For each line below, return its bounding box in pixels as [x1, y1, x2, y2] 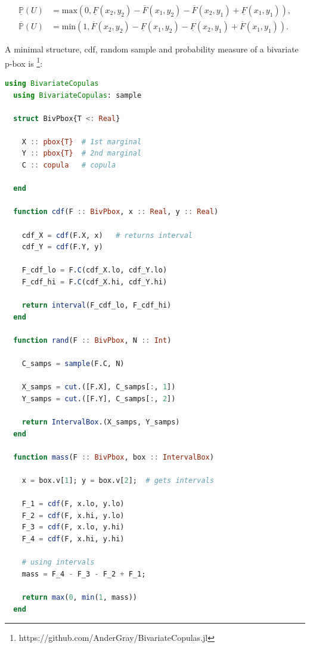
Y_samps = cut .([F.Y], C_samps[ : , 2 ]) [21, 394, 176, 403]
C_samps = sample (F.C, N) [21, 359, 125, 368]
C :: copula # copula [21, 161, 116, 170]
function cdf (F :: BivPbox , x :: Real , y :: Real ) [13, 207, 219, 216]
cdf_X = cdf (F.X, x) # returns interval [21, 231, 193, 240]
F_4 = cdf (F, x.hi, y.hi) [21, 535, 125, 544]
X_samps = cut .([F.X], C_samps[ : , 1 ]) [21, 383, 176, 392]
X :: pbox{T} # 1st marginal [21, 137, 142, 146]
